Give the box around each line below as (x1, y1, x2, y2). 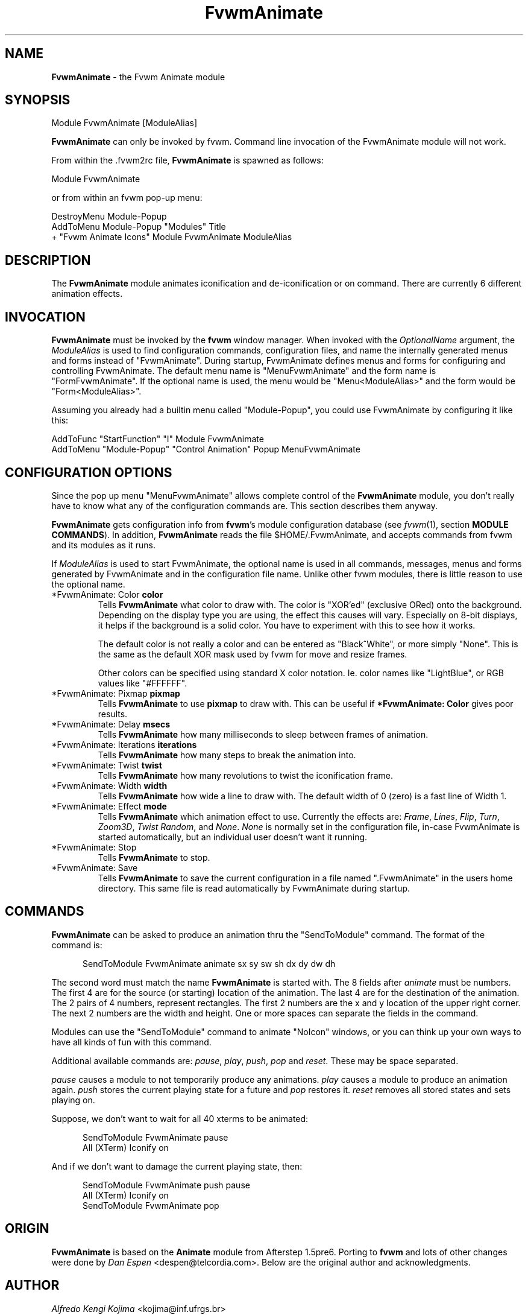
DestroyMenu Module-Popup (51, 211, 167, 222)
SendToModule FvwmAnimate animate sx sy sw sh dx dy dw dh (83, 958, 336, 969)
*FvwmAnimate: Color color (51, 589, 163, 600)
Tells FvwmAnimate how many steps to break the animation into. (98, 749, 356, 760)
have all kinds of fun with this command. (51, 1036, 212, 1047)
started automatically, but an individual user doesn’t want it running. (98, 831, 368, 842)
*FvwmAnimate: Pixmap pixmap (51, 688, 180, 699)
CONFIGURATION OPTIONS (5, 464, 172, 480)
